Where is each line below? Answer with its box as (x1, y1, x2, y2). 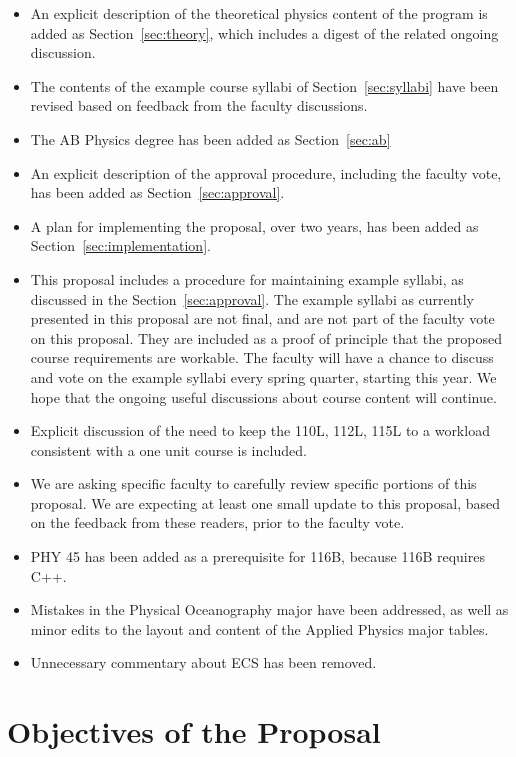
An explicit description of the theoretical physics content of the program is (30, 3, 488, 23)
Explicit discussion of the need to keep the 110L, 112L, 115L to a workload (30, 420, 490, 441)
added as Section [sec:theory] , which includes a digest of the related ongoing (30, 22, 499, 43)
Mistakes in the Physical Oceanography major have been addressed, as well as (30, 599, 509, 620)
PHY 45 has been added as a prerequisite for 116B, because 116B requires (30, 546, 485, 567)
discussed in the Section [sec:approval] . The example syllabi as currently (30, 288, 474, 309)
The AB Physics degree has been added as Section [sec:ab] (30, 128, 391, 149)
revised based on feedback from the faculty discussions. (30, 95, 368, 116)
